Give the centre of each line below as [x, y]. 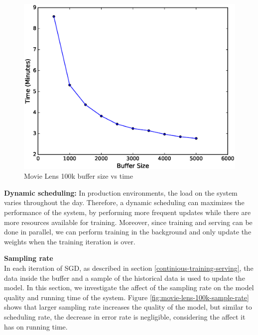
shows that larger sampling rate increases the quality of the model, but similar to [128, 307]
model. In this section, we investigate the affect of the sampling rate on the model [129, 287]
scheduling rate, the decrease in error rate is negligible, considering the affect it [125, 316]
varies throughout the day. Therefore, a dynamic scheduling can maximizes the [124, 202]
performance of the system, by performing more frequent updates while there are [128, 212]
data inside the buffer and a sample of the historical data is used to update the [125, 278]
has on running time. [36, 326]
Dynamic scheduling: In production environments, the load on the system [121, 192]
